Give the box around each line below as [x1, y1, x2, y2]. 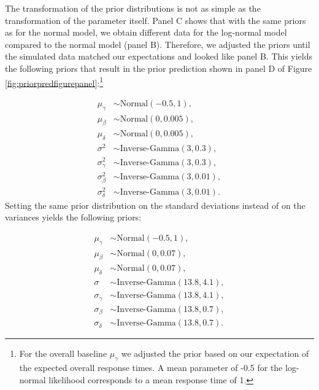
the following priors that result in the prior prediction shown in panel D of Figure [5, 61, 312, 74]
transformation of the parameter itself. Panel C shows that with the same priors [5, 14, 306, 26]
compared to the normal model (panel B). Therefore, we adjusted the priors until [5, 37, 310, 50]
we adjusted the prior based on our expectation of [121, 347, 309, 360]
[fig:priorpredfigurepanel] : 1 [5, 74, 104, 89]
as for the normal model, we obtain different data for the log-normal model [5, 26, 287, 39]
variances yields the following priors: [5, 211, 142, 224]
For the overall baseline [19, 347, 107, 360]
